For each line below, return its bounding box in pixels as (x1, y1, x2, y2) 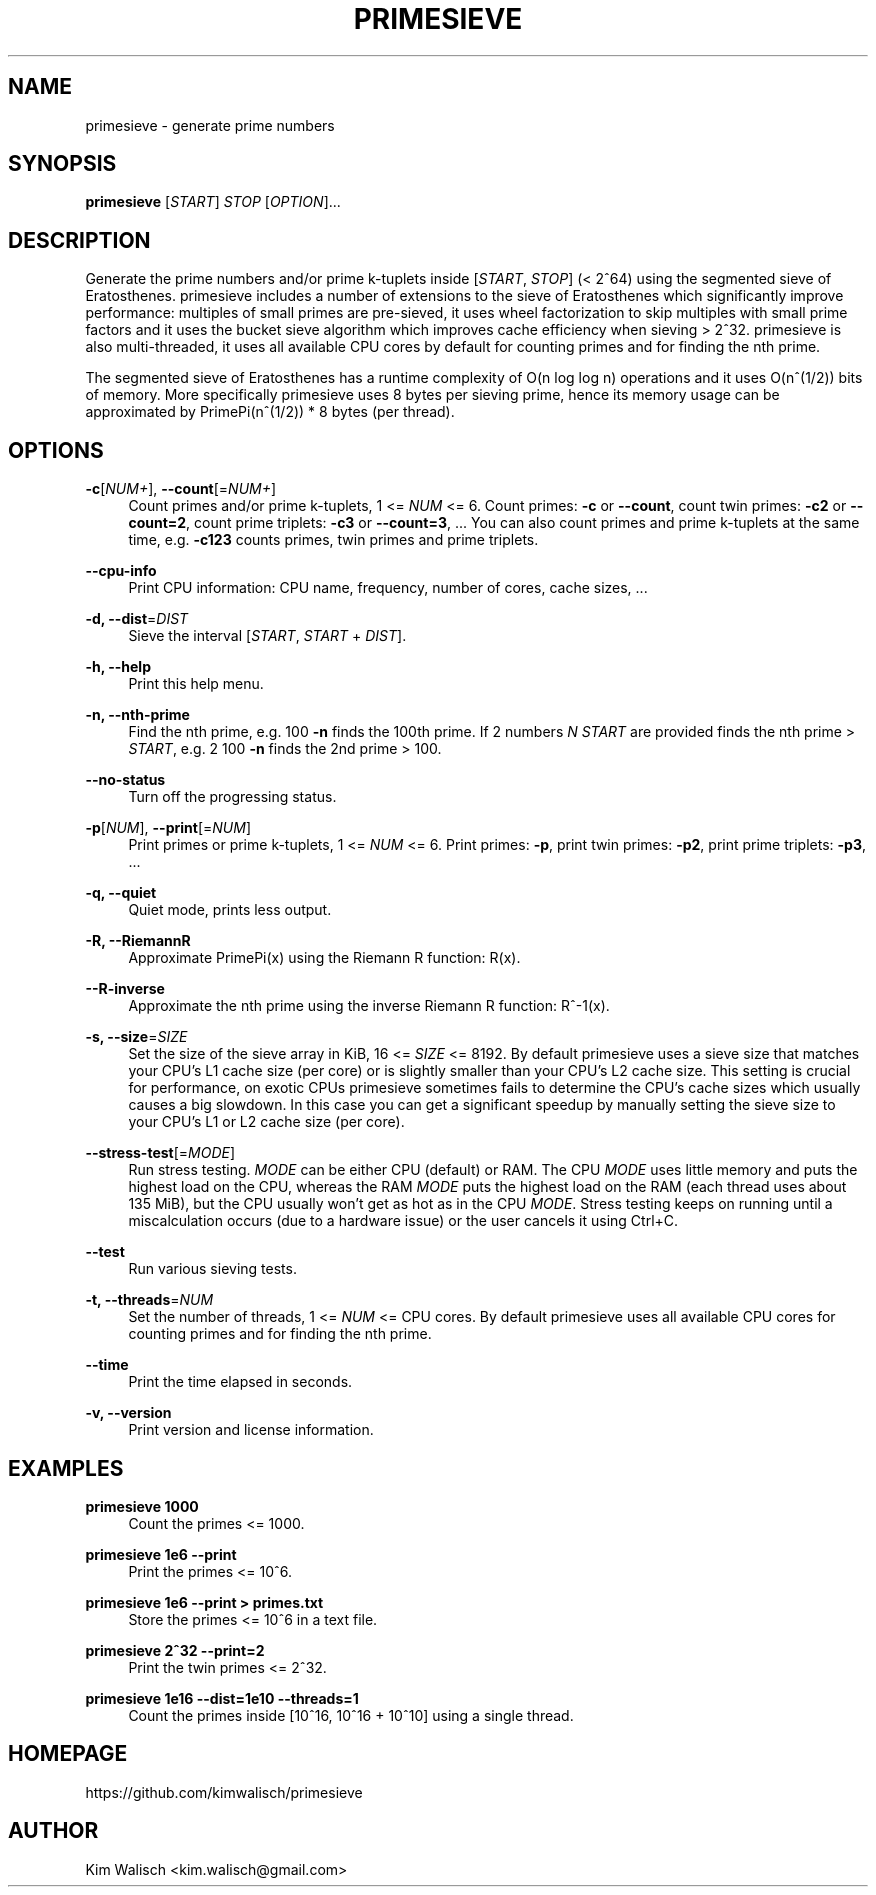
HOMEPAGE (8, 1741, 128, 1767)
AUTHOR (8, 1818, 99, 1844)
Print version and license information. (128, 1421, 374, 1439)
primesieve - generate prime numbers (85, 116, 335, 134)
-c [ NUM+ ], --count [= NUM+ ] (85, 480, 277, 498)
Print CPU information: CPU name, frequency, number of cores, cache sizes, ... (128, 579, 648, 597)
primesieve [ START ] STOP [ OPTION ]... (85, 193, 341, 211)
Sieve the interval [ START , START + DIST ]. (128, 627, 407, 645)
